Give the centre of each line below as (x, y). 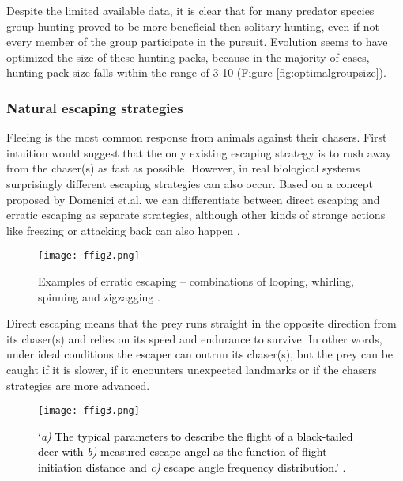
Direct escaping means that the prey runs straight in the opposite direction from (201, 323)
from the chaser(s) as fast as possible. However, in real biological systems (183, 168)
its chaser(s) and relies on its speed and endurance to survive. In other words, (194, 338)
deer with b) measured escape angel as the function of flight (183, 451)
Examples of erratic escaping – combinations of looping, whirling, (196, 281)
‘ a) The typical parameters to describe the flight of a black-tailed (196, 436)
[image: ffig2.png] (89, 256)
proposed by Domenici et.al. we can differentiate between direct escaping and (193, 199)
